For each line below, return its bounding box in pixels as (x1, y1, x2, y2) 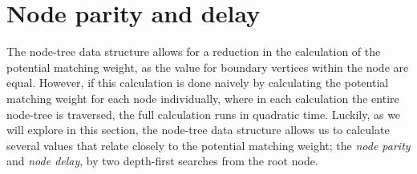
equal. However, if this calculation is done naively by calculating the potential (6, 74, 389, 91)
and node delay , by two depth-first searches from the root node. (6, 152, 318, 169)
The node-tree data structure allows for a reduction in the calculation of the (6, 43, 381, 60)
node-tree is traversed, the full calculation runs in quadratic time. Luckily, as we (6, 105, 401, 122)
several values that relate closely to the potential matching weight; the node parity (6, 136, 411, 153)
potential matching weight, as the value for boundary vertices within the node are (6, 58, 409, 75)
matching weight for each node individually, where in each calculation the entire (6, 89, 399, 106)
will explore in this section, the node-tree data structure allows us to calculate (6, 121, 390, 138)
